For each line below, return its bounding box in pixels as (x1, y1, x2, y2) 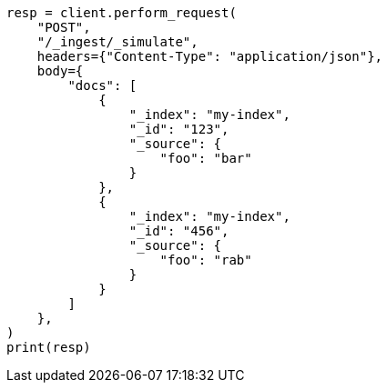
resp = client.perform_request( (6, 5, 237, 20)
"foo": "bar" (159, 151, 252, 165)
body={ (36, 64, 84, 78)
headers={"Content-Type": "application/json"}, (36, 49, 383, 64)
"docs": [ (67, 78, 137, 93)
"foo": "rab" (159, 253, 252, 267)
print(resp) (6, 340, 91, 355)
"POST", (36, 20, 91, 35)
